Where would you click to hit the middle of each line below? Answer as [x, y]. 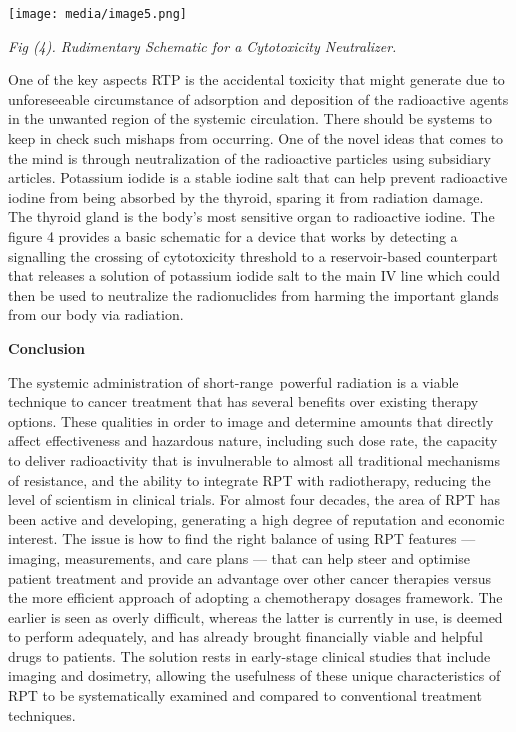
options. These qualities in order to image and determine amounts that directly [251, 420]
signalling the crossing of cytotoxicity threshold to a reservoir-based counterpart [253, 255]
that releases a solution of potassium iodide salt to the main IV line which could [254, 275]
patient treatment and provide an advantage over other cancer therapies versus [250, 577]
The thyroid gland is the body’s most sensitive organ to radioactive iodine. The [251, 216]
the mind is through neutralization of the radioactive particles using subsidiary [249, 157]
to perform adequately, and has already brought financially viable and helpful [245, 636]
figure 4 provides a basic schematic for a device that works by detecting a [233, 236]
